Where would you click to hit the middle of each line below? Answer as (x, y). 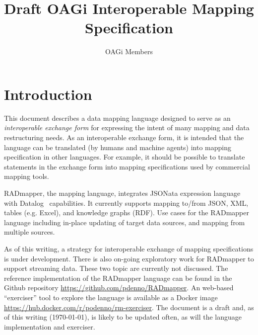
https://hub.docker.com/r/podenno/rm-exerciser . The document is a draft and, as (129, 307)
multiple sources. (30, 232)
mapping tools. (27, 176)
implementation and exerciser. (50, 326)
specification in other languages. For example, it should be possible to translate (125, 157)
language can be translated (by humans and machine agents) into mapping (118, 147)
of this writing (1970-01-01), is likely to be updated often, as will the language (123, 317)
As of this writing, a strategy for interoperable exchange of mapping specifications (129, 248)
